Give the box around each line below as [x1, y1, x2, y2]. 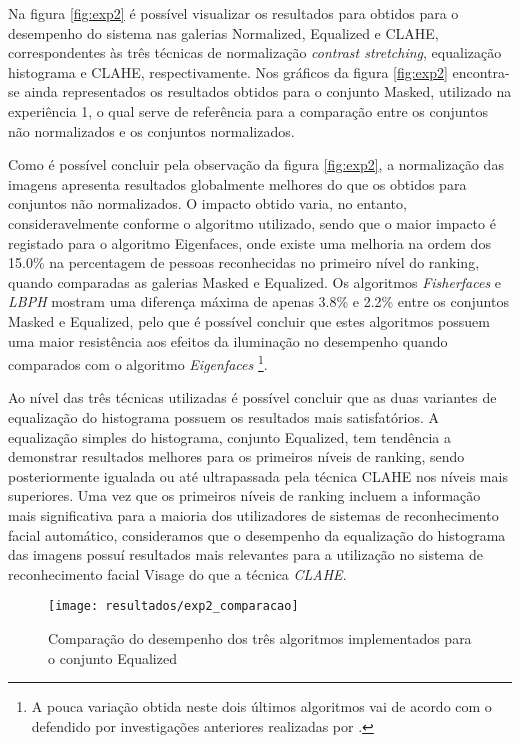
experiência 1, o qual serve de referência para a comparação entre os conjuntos [8, 100, 488, 121]
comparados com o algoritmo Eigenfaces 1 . [8, 351, 268, 374]
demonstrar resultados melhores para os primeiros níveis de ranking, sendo [8, 446, 465, 467]
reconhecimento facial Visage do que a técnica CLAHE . [8, 563, 347, 584]
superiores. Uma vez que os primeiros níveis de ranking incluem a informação [8, 485, 481, 506]
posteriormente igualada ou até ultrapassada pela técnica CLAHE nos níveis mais [8, 465, 508, 486]
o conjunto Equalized [48, 647, 177, 668]
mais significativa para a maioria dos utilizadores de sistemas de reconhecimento [8, 504, 499, 525]
